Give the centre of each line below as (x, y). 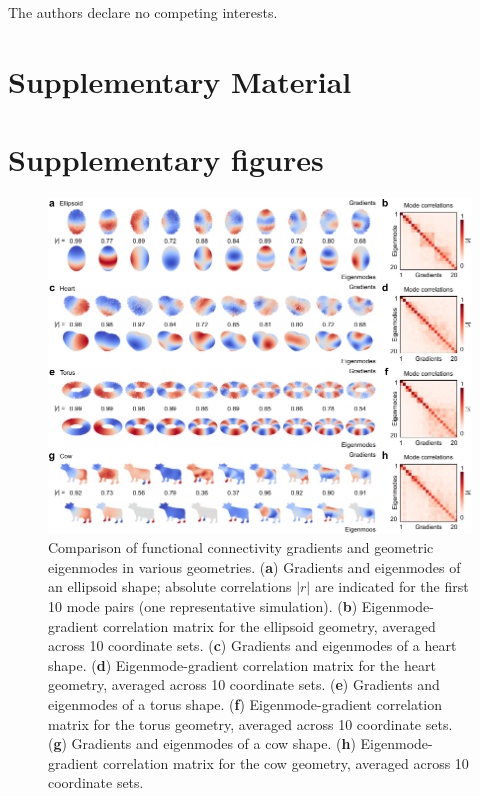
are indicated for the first (391, 586)
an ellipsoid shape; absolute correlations (170, 586)
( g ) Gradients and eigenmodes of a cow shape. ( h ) (202, 743)
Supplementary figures (166, 159)
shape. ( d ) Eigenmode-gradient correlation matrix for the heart (242, 664)
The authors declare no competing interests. (143, 12)
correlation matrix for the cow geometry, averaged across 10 (285, 762)
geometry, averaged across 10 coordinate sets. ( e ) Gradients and (244, 684)
